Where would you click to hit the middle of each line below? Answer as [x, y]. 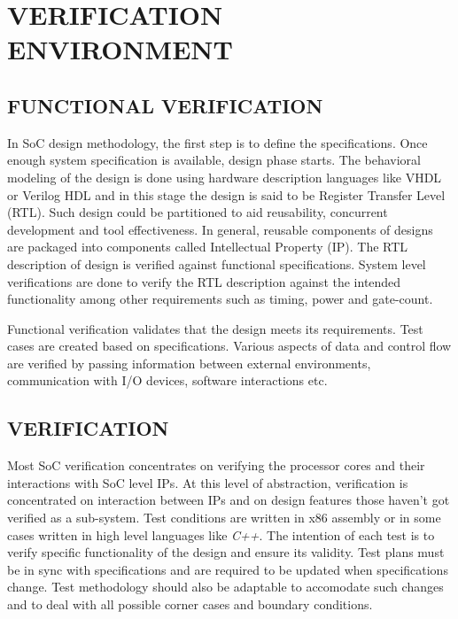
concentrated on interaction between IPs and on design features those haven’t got [229, 500]
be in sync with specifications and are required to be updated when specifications [228, 569]
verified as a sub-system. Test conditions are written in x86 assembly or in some [224, 518]
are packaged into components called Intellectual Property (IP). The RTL [208, 247]
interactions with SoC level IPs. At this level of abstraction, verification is [208, 482]
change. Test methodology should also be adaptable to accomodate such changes [225, 587]
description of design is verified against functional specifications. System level [217, 263]
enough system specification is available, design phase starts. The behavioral [214, 160]
